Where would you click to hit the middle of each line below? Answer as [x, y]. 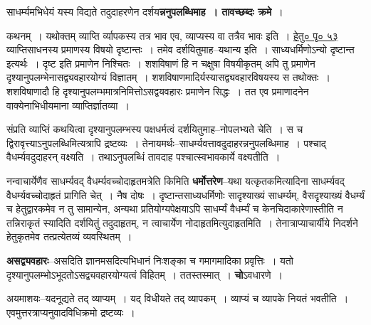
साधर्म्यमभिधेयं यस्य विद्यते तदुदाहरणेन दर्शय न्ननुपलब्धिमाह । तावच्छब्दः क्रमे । [145, 11]
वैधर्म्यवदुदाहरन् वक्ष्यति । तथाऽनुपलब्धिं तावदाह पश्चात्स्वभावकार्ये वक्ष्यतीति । [143, 157]
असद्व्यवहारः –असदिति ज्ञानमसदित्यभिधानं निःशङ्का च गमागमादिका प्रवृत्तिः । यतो [150, 260]
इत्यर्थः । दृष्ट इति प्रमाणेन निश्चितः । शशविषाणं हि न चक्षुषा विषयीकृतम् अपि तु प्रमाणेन [161, 63]
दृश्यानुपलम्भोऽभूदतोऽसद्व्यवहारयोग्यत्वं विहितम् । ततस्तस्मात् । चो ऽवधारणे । [145, 274]
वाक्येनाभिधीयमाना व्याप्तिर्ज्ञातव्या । [68, 105]
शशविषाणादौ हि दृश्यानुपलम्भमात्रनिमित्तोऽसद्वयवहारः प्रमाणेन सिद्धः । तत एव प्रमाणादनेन [158, 91]
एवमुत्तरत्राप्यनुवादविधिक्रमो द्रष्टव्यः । [71, 312]
